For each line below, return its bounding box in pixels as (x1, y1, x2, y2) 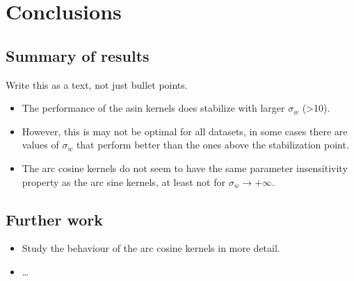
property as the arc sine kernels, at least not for (22, 174, 225, 189)
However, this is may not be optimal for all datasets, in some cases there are (22, 124, 348, 138)
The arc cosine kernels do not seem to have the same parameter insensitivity (22, 160, 348, 175)
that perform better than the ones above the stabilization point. (76, 137, 349, 152)
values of (22, 137, 59, 152)
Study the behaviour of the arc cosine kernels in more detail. (22, 241, 280, 255)
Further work (6, 208, 103, 230)
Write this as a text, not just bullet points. (6, 77, 188, 92)
